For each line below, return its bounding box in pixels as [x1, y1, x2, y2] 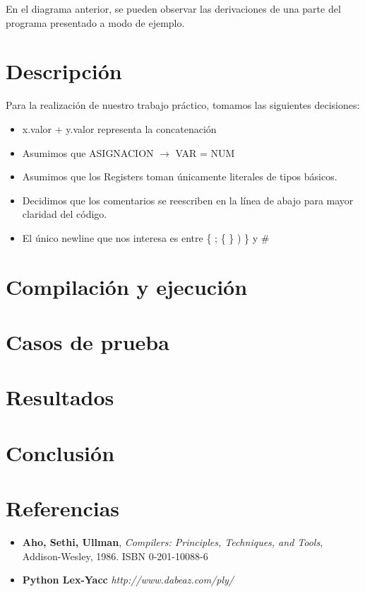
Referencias [6, 494, 120, 523]
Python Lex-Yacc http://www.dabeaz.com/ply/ [22, 572, 234, 587]
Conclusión [6, 438, 115, 467]
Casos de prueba [6, 327, 169, 356]
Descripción [6, 57, 122, 86]
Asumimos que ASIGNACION [22, 145, 154, 160]
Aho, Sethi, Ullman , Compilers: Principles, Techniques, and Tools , [22, 535, 323, 550]
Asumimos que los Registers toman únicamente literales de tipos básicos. [22, 169, 337, 184]
